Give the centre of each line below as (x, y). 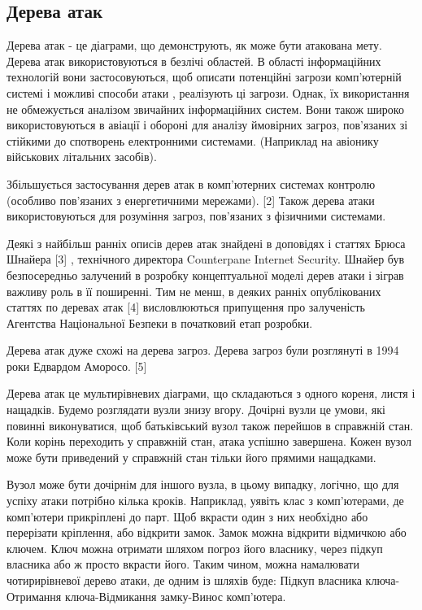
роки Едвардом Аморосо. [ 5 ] (77, 366)
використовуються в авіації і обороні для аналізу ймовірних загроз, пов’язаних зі (207, 125)
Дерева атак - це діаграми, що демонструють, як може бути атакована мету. (194, 45)
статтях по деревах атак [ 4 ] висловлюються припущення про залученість (186, 307)
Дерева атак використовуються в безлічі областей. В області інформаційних (194, 61)
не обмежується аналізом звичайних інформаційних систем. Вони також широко (205, 109)
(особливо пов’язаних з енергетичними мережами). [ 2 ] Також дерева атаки (191, 200)
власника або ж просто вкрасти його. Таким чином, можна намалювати (183, 564)
